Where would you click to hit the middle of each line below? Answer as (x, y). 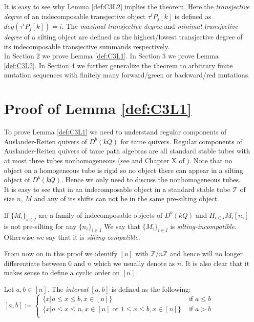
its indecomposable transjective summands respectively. (87, 46)
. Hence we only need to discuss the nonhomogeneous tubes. (151, 180)
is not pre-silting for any (40, 226)
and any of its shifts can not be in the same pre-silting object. (127, 199)
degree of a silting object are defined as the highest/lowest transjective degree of (123, 37)
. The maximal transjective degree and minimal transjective (150, 26)
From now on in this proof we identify (61, 254)
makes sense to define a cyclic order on (62, 273)
